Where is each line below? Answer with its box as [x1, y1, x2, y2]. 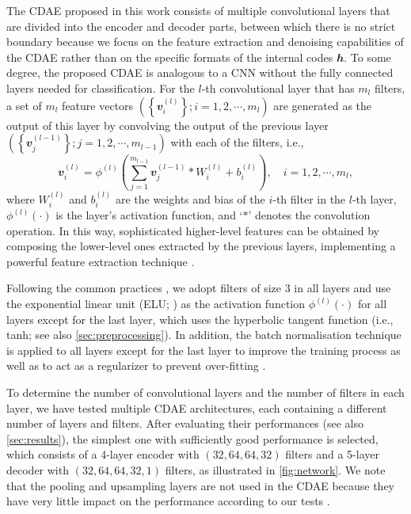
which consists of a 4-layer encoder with [6, 446, 200, 463]
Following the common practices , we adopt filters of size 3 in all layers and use [6, 280, 391, 296]
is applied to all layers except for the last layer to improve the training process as [6, 341, 401, 358]
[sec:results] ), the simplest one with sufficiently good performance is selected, [6, 430, 379, 447]
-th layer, [352, 190, 397, 207]
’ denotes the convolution [248, 207, 371, 223]
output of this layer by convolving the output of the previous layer [6, 116, 329, 133]
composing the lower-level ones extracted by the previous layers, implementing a [6, 238, 396, 254]
